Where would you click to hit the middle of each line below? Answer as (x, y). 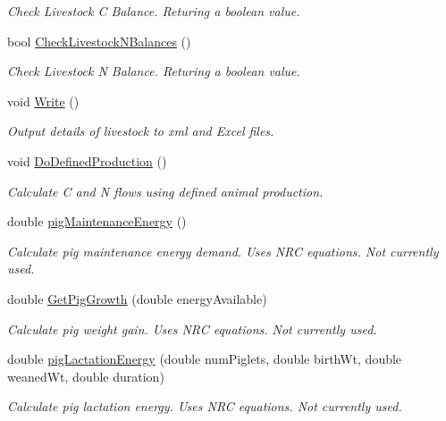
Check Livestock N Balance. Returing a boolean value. (154, 71)
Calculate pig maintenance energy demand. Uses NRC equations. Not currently (223, 251)
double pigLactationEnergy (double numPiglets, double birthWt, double (205, 359)
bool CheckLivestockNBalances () (99, 41)
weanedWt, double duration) (86, 376)
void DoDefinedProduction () (87, 160)
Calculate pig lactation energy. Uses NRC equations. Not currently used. (205, 406)
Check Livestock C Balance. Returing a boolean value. (154, 11)
